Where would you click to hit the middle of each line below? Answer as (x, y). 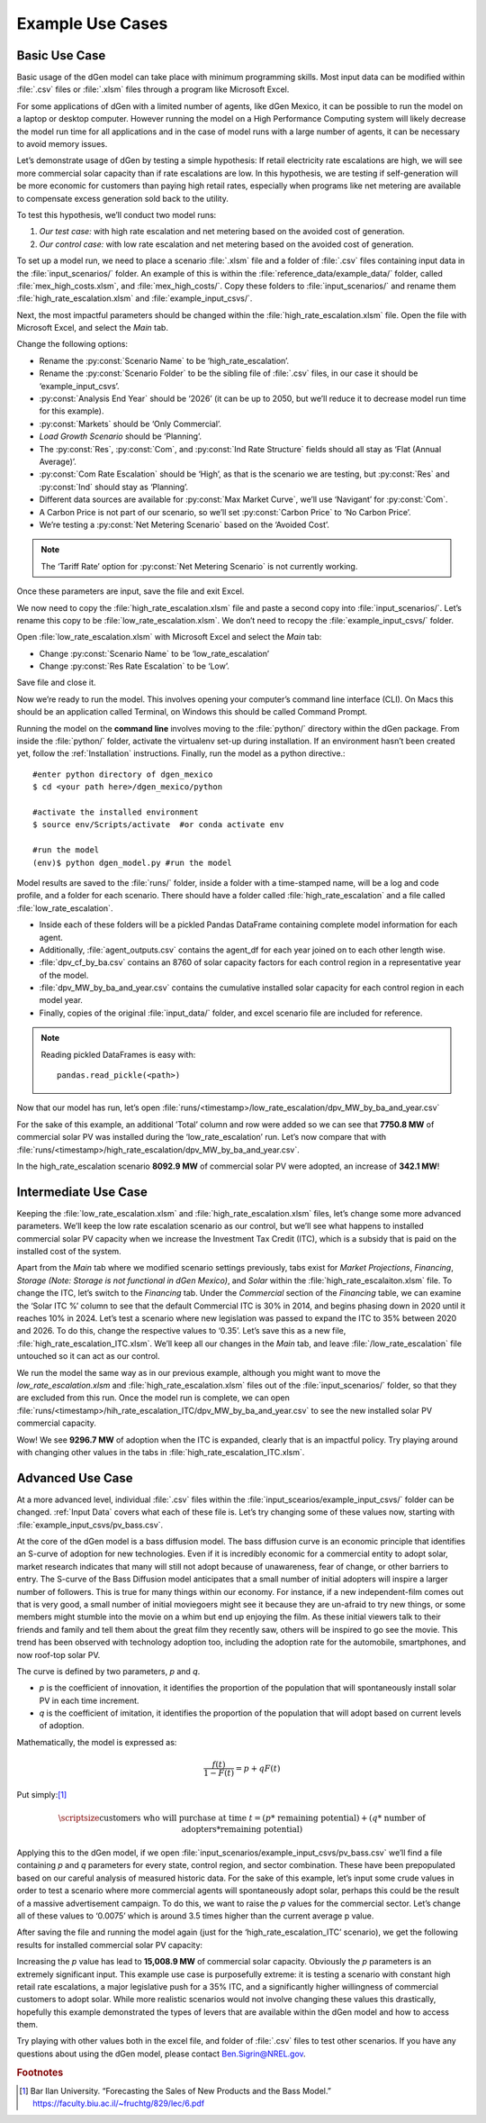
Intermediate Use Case (82, 1192)
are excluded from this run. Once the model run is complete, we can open (153, 1398)
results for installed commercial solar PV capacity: (109, 1945)
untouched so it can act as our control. (88, 1356)
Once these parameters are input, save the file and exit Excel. (130, 591)
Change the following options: (72, 344)
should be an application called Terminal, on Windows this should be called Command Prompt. (192, 712)
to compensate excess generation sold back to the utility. (122, 198)
